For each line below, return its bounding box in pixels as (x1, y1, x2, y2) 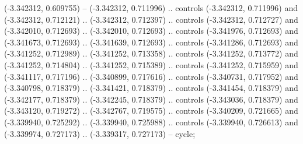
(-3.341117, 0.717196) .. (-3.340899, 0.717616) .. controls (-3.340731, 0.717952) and (4, 70, 298, 82)
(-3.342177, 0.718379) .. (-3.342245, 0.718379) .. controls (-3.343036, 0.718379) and (4, 93, 298, 105)
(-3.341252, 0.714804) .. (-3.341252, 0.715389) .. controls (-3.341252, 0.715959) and (4, 58, 298, 71)
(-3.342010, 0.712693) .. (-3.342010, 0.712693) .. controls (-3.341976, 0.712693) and (4, 24, 298, 37)
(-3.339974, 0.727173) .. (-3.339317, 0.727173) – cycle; (4, 127, 196, 139)
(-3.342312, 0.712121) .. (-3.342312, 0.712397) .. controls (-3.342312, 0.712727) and (4, 13, 298, 25)
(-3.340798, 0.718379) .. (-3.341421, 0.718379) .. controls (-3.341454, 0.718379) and (4, 82, 298, 94)
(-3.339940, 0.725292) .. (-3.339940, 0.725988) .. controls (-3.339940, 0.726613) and (4, 115, 298, 128)
